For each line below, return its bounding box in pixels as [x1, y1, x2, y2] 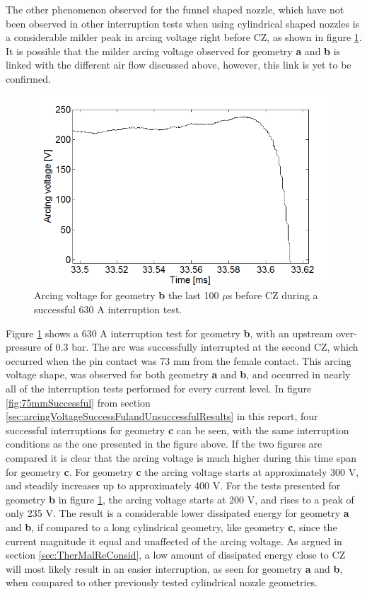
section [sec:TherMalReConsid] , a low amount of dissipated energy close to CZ [6, 547, 346, 562]
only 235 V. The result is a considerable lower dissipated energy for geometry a [6, 506, 349, 520]
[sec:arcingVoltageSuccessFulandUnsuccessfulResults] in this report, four [6, 409, 318, 424]
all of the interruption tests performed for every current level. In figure [6, 381, 312, 396]
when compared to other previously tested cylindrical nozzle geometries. [6, 575, 318, 590]
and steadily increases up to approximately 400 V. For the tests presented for [6, 478, 341, 493]
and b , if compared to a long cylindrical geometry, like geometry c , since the [6, 519, 337, 534]
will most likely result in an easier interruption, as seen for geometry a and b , [6, 561, 343, 576]
